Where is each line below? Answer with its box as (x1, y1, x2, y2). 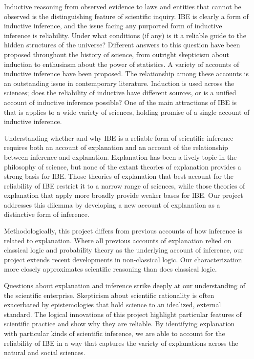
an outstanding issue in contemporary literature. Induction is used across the (4, 78, 234, 88)
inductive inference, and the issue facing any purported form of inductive (4, 21, 222, 31)
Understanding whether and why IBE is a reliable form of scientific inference (4, 132, 233, 143)
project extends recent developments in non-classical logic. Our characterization (4, 254, 242, 264)
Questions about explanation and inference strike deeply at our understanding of (4, 280, 246, 291)
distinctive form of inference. (4, 209, 89, 219)
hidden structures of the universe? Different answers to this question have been (4, 40, 240, 50)
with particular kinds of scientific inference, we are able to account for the (4, 328, 225, 338)
